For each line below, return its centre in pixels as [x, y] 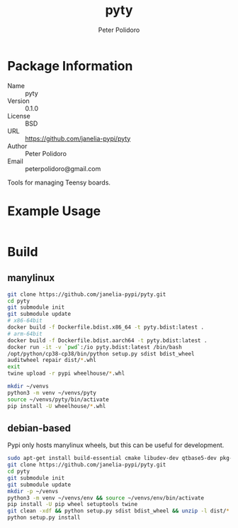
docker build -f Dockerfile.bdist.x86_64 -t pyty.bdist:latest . [106, 327]
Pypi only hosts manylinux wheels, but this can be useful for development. [116, 445]
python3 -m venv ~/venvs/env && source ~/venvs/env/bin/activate [106, 498]
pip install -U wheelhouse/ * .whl [57, 406]
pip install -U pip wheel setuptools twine [73, 505]
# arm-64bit [25, 334]
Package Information [70, 66]
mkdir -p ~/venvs [33, 491]
